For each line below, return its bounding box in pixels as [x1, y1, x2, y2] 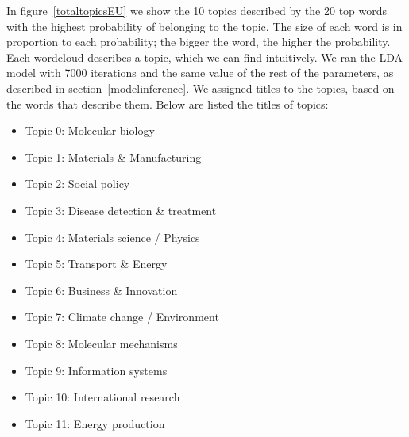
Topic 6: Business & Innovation [25, 282, 178, 298]
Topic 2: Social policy [25, 175, 130, 192]
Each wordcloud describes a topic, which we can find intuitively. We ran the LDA [6, 48, 403, 65]
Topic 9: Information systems [25, 362, 168, 378]
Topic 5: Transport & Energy [25, 255, 168, 272]
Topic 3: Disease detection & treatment [25, 201, 217, 218]
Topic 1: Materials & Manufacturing [25, 148, 202, 165]
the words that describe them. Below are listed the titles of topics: [6, 95, 329, 112]
